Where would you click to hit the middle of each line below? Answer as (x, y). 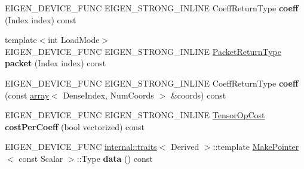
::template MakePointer (256, 147)
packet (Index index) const (56, 63)
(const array (27, 95)
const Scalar (41, 158)
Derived (185, 147)
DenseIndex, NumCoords (108, 95)
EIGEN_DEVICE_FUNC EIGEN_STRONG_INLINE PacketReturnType (143, 51)
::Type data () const (115, 158)
